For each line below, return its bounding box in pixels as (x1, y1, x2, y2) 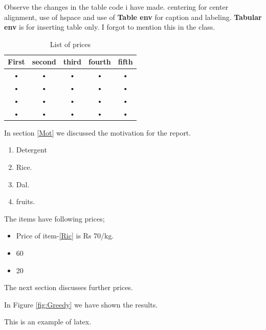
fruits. (16, 196, 35, 207)
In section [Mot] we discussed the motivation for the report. (4, 127, 191, 138)
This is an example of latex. (4, 316, 92, 327)
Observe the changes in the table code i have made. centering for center (4, 2, 229, 12)
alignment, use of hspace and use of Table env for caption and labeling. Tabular (4, 11, 262, 22)
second (32, 56, 56, 67)
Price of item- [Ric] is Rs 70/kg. (16, 230, 114, 241)
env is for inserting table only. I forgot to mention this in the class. (4, 21, 215, 32)
